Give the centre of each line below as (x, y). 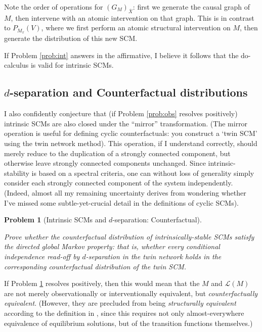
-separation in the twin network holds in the (154, 256)
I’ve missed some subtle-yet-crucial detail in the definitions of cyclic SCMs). (122, 202)
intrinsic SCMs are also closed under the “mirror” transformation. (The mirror (126, 123)
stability (17, 173)
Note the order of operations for (54, 7)
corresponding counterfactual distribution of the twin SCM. (95, 266)
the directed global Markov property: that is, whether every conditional (112, 246)
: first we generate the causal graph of (191, 7)
